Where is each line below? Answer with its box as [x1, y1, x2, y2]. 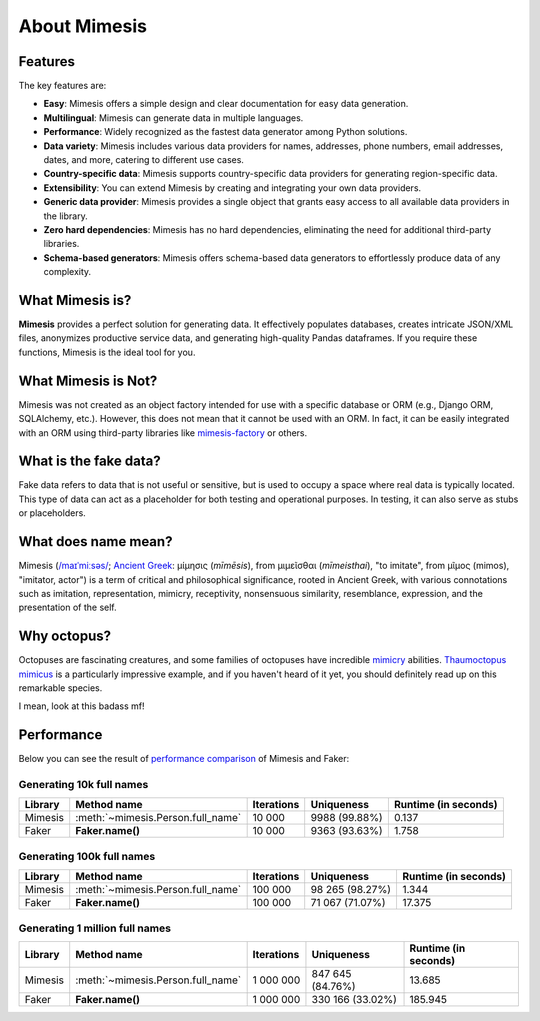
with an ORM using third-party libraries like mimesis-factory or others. [18, 426, 308, 439]
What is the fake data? [18, 453, 161, 470]
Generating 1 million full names [18, 921, 172, 935]
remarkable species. [18, 681, 103, 694]
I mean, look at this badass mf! [18, 700, 145, 712]
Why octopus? [18, 628, 112, 645]
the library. [43, 210, 89, 222]
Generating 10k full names [18, 778, 149, 792]
